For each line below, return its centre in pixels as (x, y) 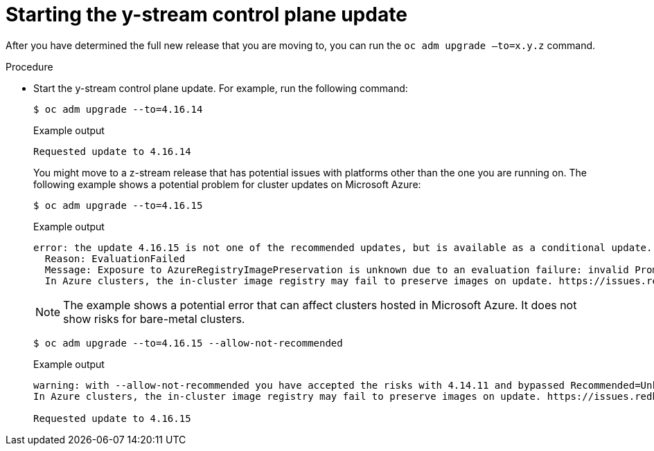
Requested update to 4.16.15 (112, 418)
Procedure (29, 66)
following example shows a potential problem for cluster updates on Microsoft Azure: (227, 184)
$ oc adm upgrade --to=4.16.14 (118, 109)
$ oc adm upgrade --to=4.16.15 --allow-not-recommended (188, 343)
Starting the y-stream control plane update (206, 15)
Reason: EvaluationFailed (115, 258)
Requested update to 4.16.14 (112, 151)
